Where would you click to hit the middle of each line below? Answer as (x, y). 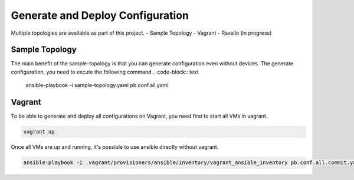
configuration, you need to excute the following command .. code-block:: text (105, 72)
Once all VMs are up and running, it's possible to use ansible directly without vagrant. (115, 147)
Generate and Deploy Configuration (100, 15)
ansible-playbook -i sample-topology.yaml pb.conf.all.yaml (97, 85)
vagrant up (39, 132)
